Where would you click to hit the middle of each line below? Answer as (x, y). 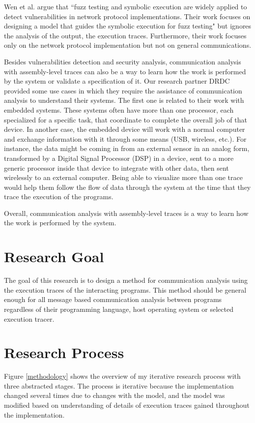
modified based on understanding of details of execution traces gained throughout (127, 405)
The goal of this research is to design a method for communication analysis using (126, 280)
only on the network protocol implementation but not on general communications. (128, 45)
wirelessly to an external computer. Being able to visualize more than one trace (123, 177)
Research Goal (54, 257)
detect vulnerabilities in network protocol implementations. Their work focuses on (127, 16)
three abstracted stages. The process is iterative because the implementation (119, 385)
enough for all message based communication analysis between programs (113, 299)
